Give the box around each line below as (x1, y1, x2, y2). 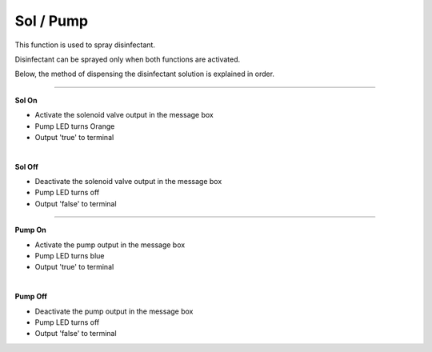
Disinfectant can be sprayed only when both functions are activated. (14, 54, 241, 64)
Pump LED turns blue (34, 251, 105, 261)
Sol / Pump (14, 12, 89, 30)
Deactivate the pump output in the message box (34, 306, 194, 316)
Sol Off (14, 162, 39, 171)
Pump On (14, 225, 47, 235)
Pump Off (14, 292, 48, 302)
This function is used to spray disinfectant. (14, 40, 156, 50)
